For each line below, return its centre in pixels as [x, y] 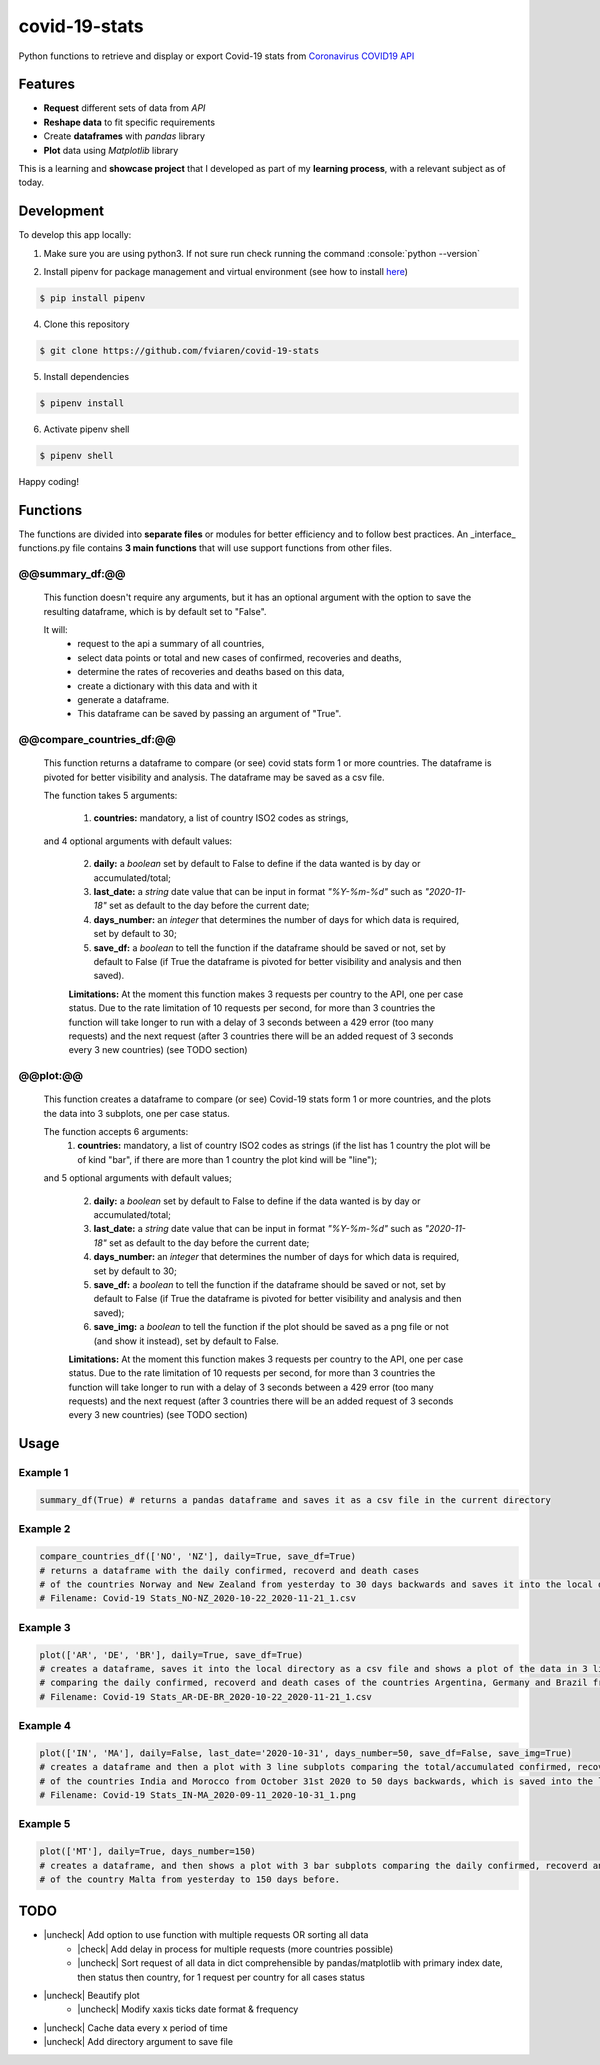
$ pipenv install [82, 403]
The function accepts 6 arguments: [116, 1132]
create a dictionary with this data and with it [167, 686]
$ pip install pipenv [92, 298]
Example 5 [44, 1824]
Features [46, 84]
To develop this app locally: [75, 235]
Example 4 [45, 1726]
